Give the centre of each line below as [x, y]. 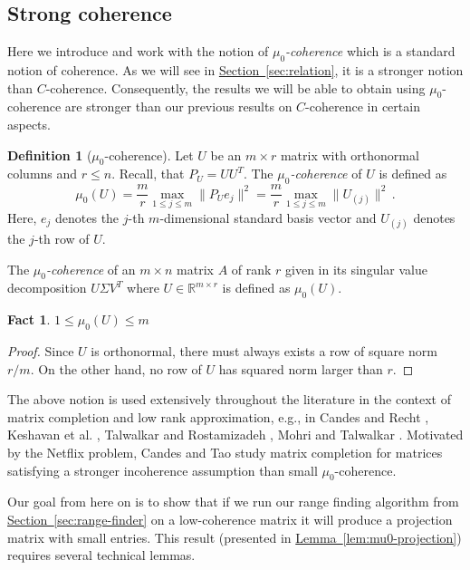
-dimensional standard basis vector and [268, 217]
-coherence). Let [149, 155]
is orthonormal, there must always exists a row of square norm [264, 351]
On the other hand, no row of [120, 368]
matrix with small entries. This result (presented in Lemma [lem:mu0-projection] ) [235, 537]
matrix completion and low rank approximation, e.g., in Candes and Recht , [218, 416]
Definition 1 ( [50, 155]
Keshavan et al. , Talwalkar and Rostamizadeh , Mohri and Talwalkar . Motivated [235, 435]
